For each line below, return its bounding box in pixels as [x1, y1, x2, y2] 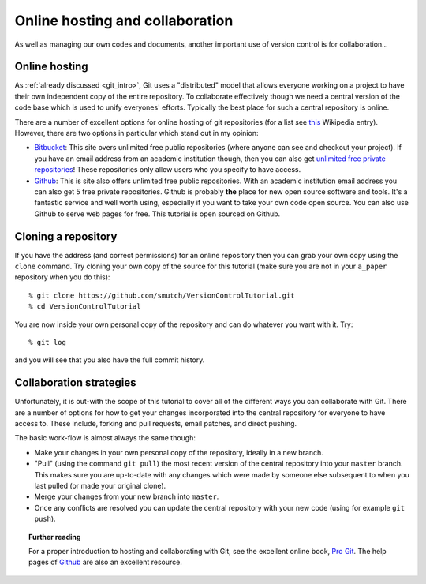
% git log [28, 338, 66, 346]
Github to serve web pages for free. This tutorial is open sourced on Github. [34, 209, 281, 219]
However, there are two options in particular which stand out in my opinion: [14, 129, 259, 138]
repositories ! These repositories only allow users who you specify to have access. [34, 165, 301, 174]
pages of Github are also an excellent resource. [28, 557, 183, 567]
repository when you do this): [14, 272, 110, 282]
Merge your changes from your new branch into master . [34, 492, 219, 501]
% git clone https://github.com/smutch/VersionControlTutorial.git [28, 290, 295, 300]
